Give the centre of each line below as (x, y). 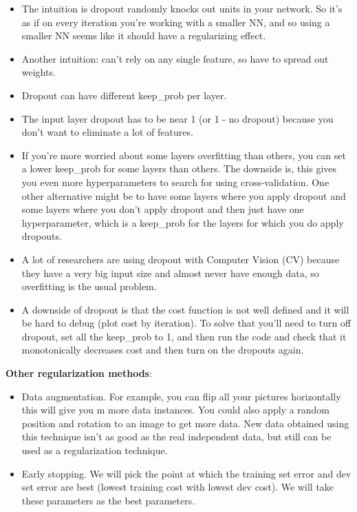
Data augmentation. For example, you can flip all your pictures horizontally (181, 396)
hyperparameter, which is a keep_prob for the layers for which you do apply (183, 222)
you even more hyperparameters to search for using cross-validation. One (175, 182)
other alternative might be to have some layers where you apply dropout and (184, 195)
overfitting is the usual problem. (89, 286)
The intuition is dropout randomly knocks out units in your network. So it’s (182, 8)
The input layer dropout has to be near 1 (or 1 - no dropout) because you (177, 118)
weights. (39, 72)
